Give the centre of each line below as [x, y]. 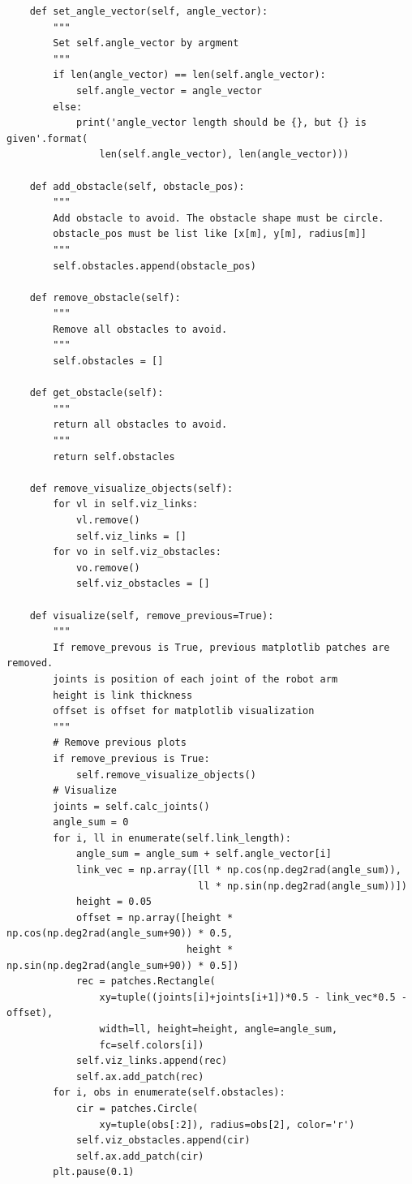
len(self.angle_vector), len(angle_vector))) [224, 155]
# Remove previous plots [120, 743]
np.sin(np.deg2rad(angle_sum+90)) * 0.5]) [123, 965]
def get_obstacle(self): [97, 393]
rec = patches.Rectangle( [146, 982]
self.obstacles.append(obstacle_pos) [154, 266]
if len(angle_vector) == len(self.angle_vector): [189, 75]
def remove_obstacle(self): [105, 297]
